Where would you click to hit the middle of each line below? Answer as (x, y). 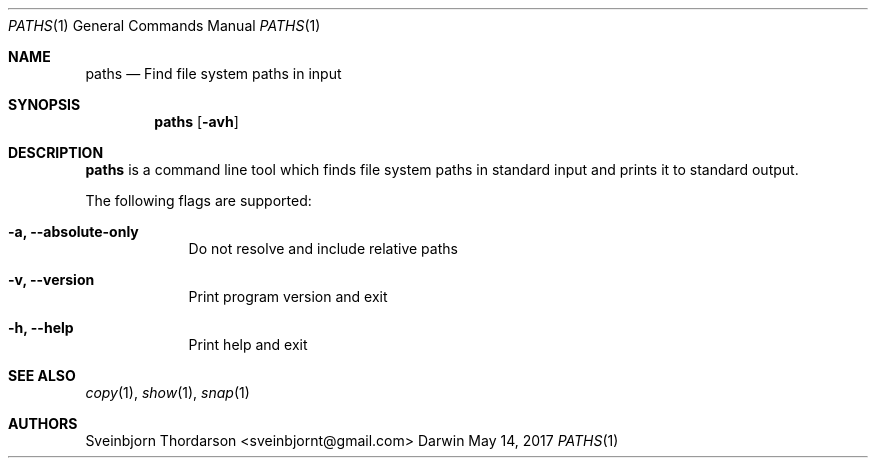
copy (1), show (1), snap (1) (167, 392)
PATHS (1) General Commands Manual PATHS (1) (164, 25)
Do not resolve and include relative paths (323, 248)
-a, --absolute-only (73, 231)
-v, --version (51, 279)
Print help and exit (248, 344)
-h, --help (41, 327)
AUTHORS (43, 423)
